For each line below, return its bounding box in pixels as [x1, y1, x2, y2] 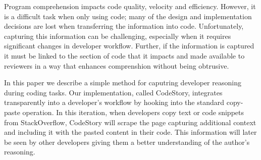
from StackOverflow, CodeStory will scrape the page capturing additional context [4, 117, 256, 127]
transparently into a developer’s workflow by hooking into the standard [4, 97, 225, 108]
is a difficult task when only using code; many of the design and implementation [4, 11, 252, 21]
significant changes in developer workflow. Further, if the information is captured [4, 40, 254, 51]
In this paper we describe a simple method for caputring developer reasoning [4, 77, 241, 88]
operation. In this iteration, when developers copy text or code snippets [22, 106, 244, 117]
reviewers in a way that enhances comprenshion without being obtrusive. [4, 60, 229, 71]
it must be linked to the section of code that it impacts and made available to [4, 50, 245, 61]
